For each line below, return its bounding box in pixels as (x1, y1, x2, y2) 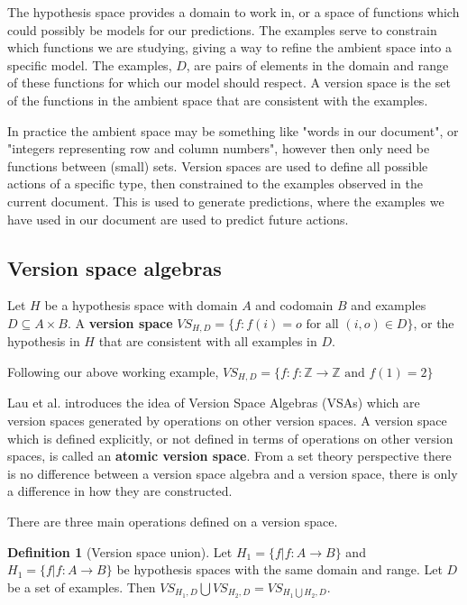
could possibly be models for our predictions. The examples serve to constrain (7, 20, 437, 39)
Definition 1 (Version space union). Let (7, 542, 233, 561)
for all (306, 317, 339, 331)
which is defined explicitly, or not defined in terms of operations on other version (7, 428, 453, 447)
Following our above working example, (7, 362, 219, 380)
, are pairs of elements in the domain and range (186, 55, 449, 74)
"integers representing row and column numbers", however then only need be (7, 139, 430, 158)
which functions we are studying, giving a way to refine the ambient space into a (7, 38, 453, 57)
